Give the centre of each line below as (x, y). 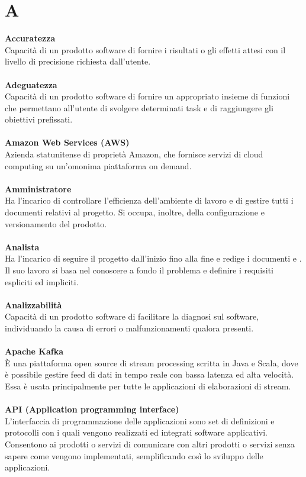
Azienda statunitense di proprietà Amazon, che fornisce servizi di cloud (134, 154)
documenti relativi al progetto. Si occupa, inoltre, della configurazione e (135, 212)
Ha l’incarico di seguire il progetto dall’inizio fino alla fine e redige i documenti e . (153, 258)
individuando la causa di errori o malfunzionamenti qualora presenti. (129, 328)
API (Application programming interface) (92, 409)
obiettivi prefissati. (39, 119)
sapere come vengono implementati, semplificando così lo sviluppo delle (134, 455)
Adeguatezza (31, 84)
